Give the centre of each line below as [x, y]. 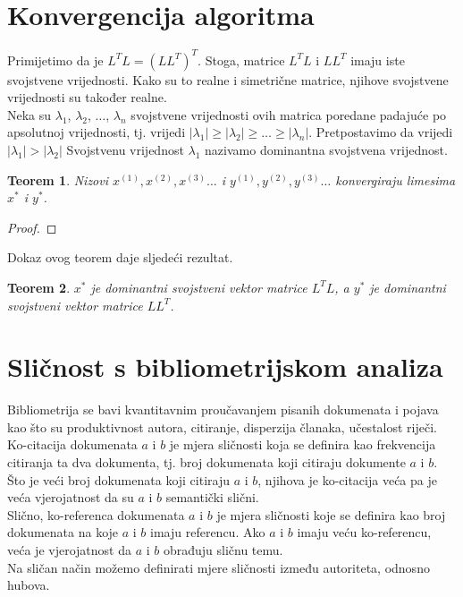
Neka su [29, 114]
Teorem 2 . [39, 287]
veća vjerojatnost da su [71, 497]
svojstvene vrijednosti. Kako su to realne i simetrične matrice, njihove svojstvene [228, 79]
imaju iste [378, 60]
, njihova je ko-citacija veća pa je [347, 479]
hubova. [29, 585]
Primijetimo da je [55, 60]
